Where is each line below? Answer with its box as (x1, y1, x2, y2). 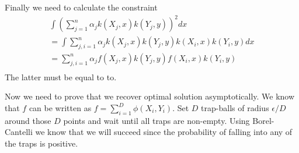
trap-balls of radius (201, 102, 269, 113)
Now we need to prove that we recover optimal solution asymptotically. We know (5, 90, 295, 102)
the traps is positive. (5, 137, 78, 149)
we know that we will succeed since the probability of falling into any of (35, 126, 293, 138)
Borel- (252, 114, 274, 126)
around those (5, 114, 51, 126)
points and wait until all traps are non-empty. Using (63, 114, 250, 126)
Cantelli (5, 126, 33, 138)
